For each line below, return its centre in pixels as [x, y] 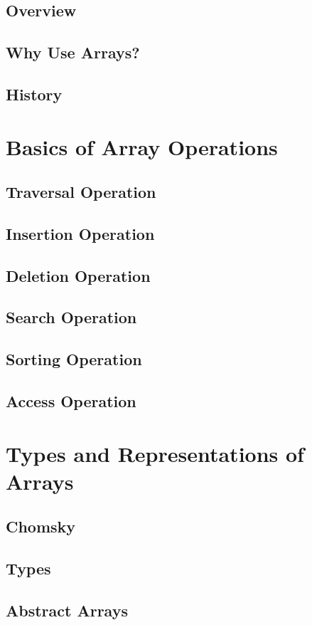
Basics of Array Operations [142, 146]
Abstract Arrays [67, 610]
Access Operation [71, 401]
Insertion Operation [80, 233]
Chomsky [41, 526]
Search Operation [71, 317]
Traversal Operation [81, 192]
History [34, 94]
